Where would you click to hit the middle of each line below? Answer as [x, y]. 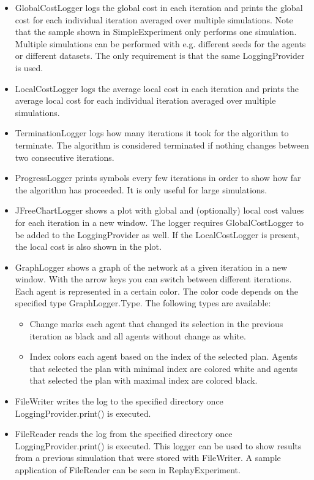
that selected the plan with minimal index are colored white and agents [163, 368]
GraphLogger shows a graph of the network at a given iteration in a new [151, 267]
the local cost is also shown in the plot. [88, 246]
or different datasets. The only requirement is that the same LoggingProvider [160, 56]
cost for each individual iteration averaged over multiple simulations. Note [154, 19]
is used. [29, 67]
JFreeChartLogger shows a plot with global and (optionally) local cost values [159, 210]
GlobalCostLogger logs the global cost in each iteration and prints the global [159, 7]
